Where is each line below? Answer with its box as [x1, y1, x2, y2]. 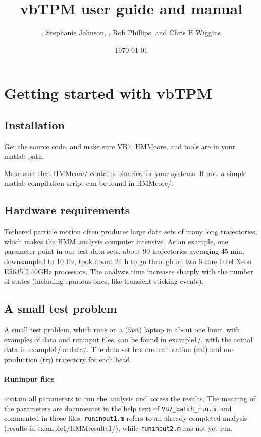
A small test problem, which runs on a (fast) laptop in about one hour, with [4, 324, 240, 335]
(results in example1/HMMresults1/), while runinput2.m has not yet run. [4, 423, 233, 433]
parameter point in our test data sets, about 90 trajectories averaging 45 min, [4, 246, 244, 256]
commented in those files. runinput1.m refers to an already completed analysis [4, 413, 247, 423]
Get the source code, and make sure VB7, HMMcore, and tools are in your [4, 141, 235, 151]
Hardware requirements [4, 202, 130, 218]
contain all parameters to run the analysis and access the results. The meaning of [4, 393, 256, 404]
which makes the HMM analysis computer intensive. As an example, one [4, 236, 228, 246]
